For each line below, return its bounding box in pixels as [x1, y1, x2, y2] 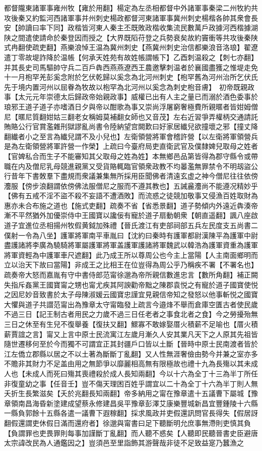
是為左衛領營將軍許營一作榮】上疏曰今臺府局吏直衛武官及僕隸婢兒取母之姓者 [4, 141, 258, 151]
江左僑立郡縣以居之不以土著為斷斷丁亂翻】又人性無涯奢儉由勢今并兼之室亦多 [4, 348, 258, 359]
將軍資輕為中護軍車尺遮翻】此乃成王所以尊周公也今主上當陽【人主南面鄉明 [4, 249, 251, 260]
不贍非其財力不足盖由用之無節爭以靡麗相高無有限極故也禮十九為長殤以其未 [4, 358, 251, 369]
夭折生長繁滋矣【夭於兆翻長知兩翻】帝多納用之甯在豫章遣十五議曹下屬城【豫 [4, 388, 258, 399]
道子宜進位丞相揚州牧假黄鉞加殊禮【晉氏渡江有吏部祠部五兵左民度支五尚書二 [4, 220, 258, 231]
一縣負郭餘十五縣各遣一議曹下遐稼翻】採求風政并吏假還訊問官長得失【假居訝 [4, 408, 258, 418]
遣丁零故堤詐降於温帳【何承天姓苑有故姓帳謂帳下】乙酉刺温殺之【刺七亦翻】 [4, 51, 258, 62]
